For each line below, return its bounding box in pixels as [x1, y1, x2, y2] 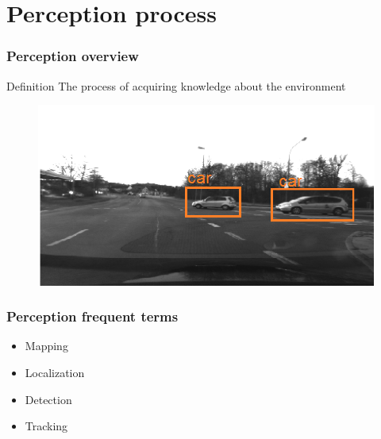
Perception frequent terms [6, 306, 179, 326]
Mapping [25, 337, 68, 354]
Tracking [25, 418, 68, 434]
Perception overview [6, 46, 139, 66]
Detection [25, 391, 72, 407]
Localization [25, 364, 85, 380]
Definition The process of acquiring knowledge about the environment [6, 77, 346, 94]
